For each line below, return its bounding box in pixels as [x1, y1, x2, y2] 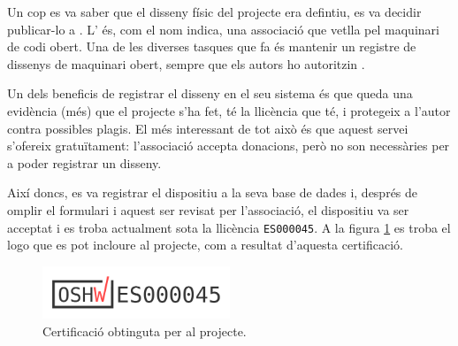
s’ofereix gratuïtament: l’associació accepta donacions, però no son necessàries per [7, 136, 450, 155]
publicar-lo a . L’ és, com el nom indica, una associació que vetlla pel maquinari [7, 19, 439, 38]
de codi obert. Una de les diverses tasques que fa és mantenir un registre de [7, 37, 416, 56]
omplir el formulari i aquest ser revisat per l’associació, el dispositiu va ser [7, 200, 409, 219]
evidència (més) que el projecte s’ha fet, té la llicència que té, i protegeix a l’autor [7, 101, 451, 119]
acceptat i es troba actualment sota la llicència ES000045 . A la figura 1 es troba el [7, 218, 451, 236]
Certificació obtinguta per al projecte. [42, 321, 247, 340]
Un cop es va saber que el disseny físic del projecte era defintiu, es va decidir [7, 3, 422, 20]
